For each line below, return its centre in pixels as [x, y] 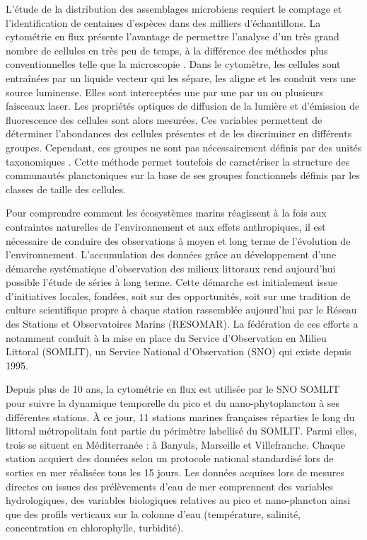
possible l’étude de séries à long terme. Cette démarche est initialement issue [172, 282]
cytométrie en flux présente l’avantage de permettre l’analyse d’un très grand [173, 36]
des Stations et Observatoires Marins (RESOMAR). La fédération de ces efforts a [182, 324]
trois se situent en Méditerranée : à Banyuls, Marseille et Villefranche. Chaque [175, 444]
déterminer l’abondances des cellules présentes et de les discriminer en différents [179, 133]
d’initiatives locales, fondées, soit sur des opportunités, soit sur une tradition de [178, 295]
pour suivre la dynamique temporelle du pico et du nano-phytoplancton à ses [173, 403]
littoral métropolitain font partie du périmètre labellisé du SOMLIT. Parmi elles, [181, 431]
